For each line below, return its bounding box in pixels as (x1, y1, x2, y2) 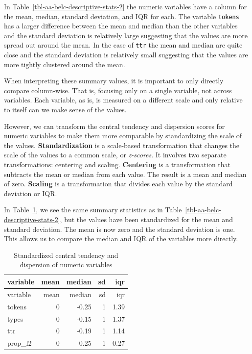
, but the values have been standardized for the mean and (60, 214, 233, 224)
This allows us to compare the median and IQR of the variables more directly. (4, 233, 238, 244)
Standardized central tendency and (14, 250, 118, 260)
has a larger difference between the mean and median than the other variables (4, 21, 238, 31)
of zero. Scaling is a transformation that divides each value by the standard (4, 178, 233, 189)
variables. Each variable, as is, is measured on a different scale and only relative (4, 95, 243, 105)
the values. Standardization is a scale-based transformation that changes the (4, 140, 240, 150)
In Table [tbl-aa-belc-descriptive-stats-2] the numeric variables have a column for (4, 1, 247, 11)
